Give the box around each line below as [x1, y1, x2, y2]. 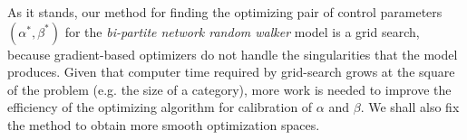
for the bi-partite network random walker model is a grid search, [64, 22, 420, 41]
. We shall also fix [360, 98, 460, 117]
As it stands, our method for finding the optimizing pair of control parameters [7, 3, 443, 21]
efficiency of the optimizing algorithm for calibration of [7, 98, 313, 117]
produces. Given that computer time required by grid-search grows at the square [7, 62, 455, 81]
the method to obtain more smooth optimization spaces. [7, 115, 320, 134]
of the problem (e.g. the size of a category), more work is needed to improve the [7, 79, 452, 98]
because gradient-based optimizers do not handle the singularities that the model [7, 44, 458, 63]
